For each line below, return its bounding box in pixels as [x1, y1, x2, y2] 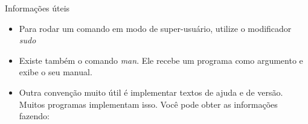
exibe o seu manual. [19, 66, 92, 78]
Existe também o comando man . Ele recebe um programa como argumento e [19, 54, 303, 66]
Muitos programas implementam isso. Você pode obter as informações [19, 98, 278, 110]
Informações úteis [5, 2, 70, 14]
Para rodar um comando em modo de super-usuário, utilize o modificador [19, 22, 292, 34]
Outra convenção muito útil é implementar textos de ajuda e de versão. [19, 85, 283, 98]
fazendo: [19, 110, 50, 122]
